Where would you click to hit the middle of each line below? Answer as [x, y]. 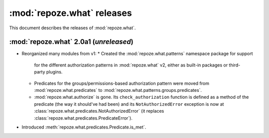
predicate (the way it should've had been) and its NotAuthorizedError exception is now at [129, 104]
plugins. [54, 72]
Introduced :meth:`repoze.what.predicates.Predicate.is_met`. [84, 127]
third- [235, 65]
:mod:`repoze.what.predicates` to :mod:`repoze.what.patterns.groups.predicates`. [118, 90]
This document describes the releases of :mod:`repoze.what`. [72, 28]
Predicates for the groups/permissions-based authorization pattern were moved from [122, 83]
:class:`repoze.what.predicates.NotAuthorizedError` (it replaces [99, 111]
